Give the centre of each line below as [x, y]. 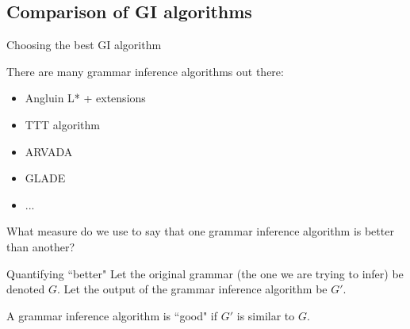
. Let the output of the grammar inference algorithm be [192, 289]
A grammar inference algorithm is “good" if [112, 315]
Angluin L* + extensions [85, 98]
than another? [41, 246]
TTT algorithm [62, 124]
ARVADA [49, 151]
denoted [26, 289]
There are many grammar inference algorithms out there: [145, 71]
